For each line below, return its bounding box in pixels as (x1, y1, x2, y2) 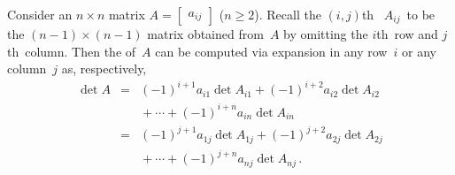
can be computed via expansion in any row (155, 42, 388, 60)
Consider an (7, 5, 73, 23)
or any (401, 42, 436, 60)
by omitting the (283, 25, 368, 42)
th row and (376, 25, 438, 42)
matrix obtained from (147, 25, 264, 42)
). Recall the (254, 5, 321, 23)
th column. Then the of (7, 42, 136, 60)
